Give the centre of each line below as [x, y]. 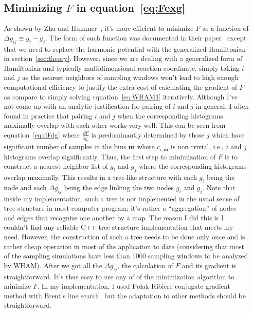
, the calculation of [145, 265]
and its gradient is [209, 265]
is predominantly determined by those [148, 134]
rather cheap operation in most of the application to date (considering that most [124, 246]
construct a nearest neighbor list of [56, 166]
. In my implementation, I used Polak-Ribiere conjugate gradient [134, 286]
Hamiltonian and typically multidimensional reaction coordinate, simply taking [122, 68]
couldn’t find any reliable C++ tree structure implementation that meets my [119, 227]
